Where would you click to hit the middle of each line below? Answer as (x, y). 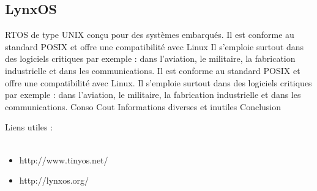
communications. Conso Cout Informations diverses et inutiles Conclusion (143, 106)
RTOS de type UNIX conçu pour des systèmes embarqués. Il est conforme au (150, 35)
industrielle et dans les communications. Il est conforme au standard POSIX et (153, 70)
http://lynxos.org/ (54, 180)
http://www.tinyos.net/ (64, 159)
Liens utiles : (29, 127)
